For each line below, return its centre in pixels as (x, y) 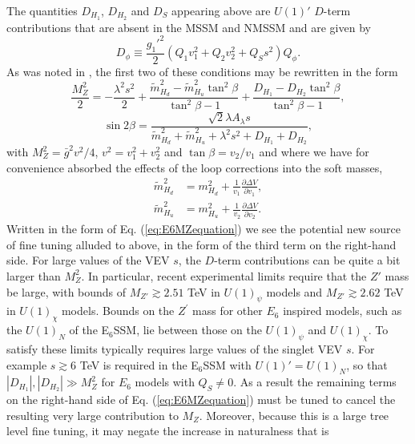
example (27, 364)
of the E (89, 330)
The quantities (42, 10)
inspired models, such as (342, 311)
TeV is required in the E (139, 364)
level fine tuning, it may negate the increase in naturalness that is (168, 431)
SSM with (227, 364)
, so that (367, 364)
